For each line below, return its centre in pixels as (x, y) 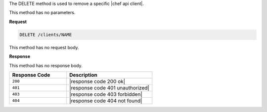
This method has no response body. (46, 65)
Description (83, 75)
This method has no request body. (44, 47)
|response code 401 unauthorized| (109, 87)
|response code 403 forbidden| (106, 94)
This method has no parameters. (42, 13)
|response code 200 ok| (97, 81)
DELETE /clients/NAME (46, 35)
